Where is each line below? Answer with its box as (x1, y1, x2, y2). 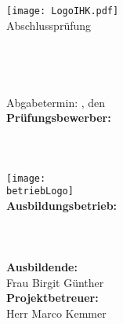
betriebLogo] (6, 186, 74, 197)
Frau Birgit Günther (6, 274, 104, 290)
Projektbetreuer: (6, 289, 99, 306)
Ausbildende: (6, 259, 78, 275)
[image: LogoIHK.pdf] (6, 6, 119, 17)
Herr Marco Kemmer (6, 305, 107, 322)
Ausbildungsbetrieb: (6, 197, 118, 213)
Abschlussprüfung (6, 17, 92, 33)
